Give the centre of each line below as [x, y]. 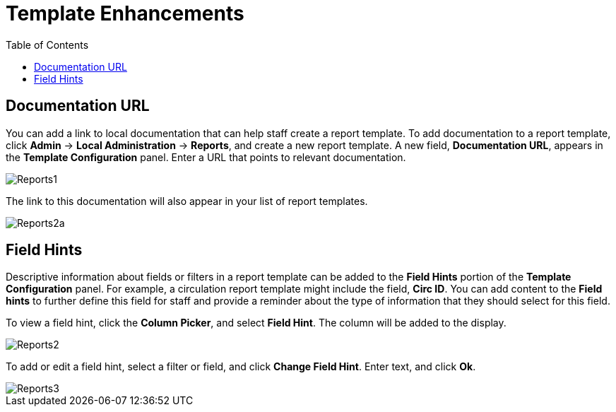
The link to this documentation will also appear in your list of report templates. [187, 201]
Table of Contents [47, 45]
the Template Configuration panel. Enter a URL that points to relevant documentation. [206, 157]
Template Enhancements [125, 13]
